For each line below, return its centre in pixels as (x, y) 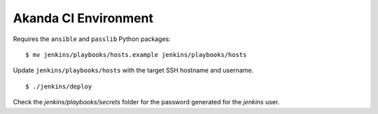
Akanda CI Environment (83, 18)
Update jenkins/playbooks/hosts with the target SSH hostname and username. (133, 70)
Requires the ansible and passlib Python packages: (92, 39)
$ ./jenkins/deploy (59, 86)
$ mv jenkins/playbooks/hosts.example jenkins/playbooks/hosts (136, 55)
